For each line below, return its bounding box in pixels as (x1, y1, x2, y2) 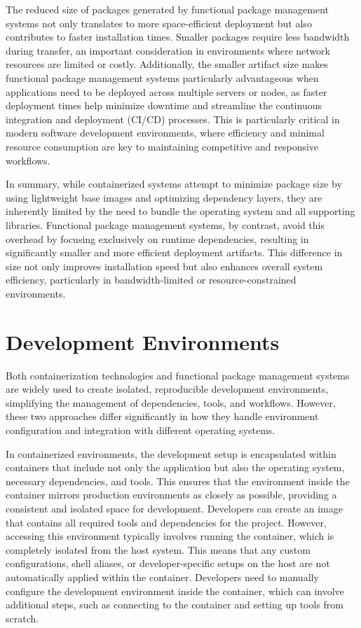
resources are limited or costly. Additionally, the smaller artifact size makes (6, 57, 328, 71)
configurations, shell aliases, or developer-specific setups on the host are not (6, 556, 330, 571)
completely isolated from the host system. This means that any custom (6, 542, 311, 557)
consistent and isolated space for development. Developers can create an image (6, 501, 343, 515)
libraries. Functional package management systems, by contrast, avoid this (6, 217, 325, 232)
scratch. (6, 610, 39, 625)
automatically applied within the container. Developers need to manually (6, 569, 319, 584)
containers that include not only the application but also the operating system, (6, 460, 345, 475)
